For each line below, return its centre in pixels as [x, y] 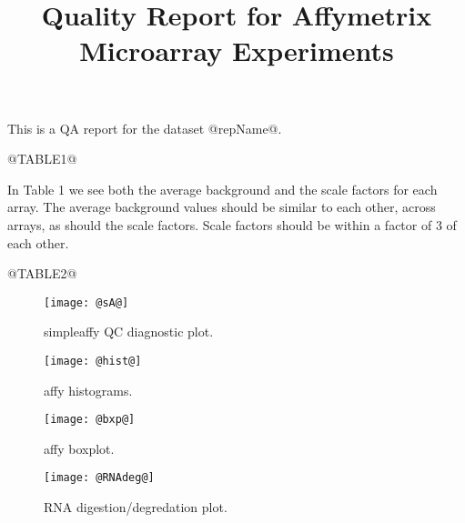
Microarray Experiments [237, 50]
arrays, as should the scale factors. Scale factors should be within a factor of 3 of [232, 224]
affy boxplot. [79, 448]
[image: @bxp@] [90, 420]
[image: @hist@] [93, 361]
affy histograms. [88, 390]
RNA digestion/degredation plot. [136, 507]
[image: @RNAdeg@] [99, 478]
